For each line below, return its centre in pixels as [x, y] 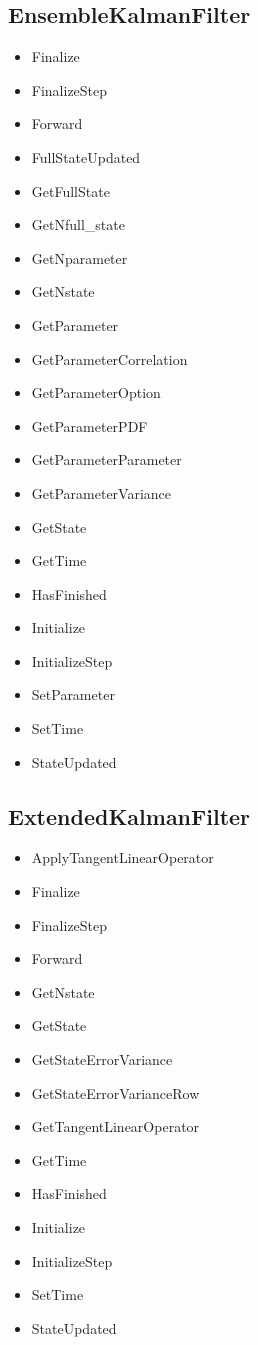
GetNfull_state [78, 224]
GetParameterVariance [101, 492]
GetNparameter [79, 257]
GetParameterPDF [89, 425]
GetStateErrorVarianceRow [115, 1092]
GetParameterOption [96, 392]
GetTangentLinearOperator [115, 1126]
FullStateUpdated [86, 156]
